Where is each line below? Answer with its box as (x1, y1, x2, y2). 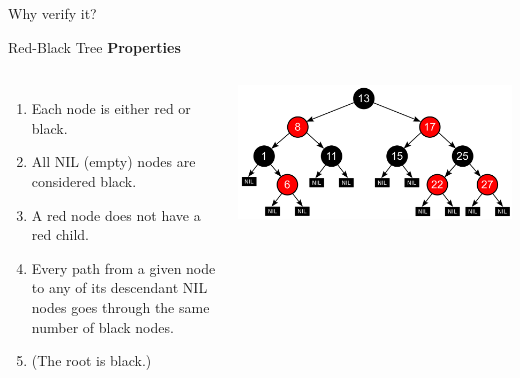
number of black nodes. (31, 316, 174, 337)
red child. (31, 224, 90, 245)
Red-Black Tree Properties (8, 36, 181, 57)
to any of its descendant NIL (31, 277, 208, 298)
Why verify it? (8, 3, 97, 23)
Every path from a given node (31, 257, 216, 278)
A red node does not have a (31, 204, 201, 225)
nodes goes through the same (31, 296, 210, 317)
